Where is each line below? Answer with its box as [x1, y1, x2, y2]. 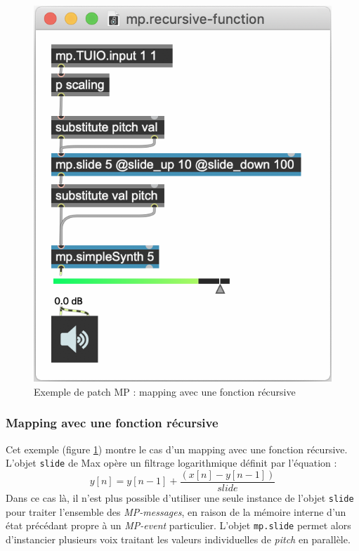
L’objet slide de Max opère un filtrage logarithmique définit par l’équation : [6, 455, 337, 470]
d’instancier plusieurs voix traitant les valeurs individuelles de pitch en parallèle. [6, 531, 351, 546]
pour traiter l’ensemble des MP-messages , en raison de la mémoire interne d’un [6, 504, 346, 519]
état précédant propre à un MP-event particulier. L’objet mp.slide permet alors [6, 518, 351, 533]
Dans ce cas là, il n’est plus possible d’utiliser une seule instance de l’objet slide [6, 491, 354, 505]
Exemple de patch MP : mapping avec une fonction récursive [34, 384, 296, 398]
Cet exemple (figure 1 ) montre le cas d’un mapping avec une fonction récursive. [6, 441, 348, 456]
